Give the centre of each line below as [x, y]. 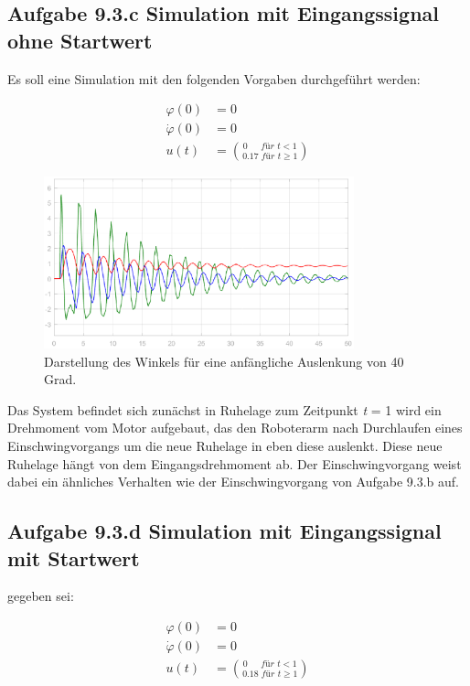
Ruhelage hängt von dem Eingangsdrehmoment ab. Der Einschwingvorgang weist [235, 463]
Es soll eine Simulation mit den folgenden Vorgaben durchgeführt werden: [214, 78]
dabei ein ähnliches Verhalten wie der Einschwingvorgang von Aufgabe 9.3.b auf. [234, 482]
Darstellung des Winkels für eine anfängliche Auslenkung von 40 [224, 361]
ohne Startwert [80, 40]
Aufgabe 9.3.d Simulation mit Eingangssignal [224, 531]
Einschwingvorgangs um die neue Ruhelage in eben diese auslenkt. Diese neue [225, 446]
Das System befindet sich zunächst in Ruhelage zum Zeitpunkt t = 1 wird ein [224, 409]
